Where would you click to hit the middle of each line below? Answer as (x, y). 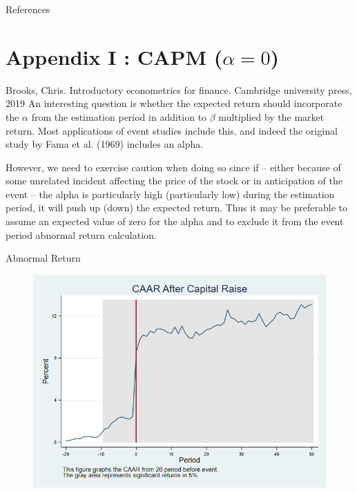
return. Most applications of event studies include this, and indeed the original (172, 130)
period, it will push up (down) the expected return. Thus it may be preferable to (177, 207)
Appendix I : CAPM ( (114, 56)
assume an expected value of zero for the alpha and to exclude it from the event (175, 221)
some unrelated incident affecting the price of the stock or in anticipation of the (174, 181)
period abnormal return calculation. (81, 234)
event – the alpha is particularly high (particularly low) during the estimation (170, 194)
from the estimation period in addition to (119, 116)
